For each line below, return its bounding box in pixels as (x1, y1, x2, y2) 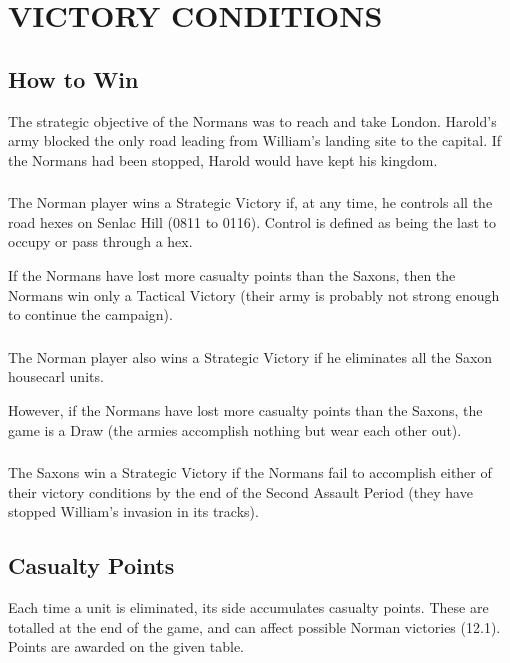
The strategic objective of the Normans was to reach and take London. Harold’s (8, 110, 497, 131)
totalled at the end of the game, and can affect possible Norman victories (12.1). (8, 616, 501, 637)
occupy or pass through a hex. (8, 231, 193, 252)
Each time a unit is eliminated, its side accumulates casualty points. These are (8, 597, 489, 618)
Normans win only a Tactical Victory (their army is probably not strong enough (8, 284, 500, 305)
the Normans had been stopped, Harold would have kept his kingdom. (8, 149, 438, 170)
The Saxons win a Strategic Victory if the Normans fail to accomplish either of (8, 462, 492, 483)
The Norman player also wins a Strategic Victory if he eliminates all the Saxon (8, 346, 493, 367)
